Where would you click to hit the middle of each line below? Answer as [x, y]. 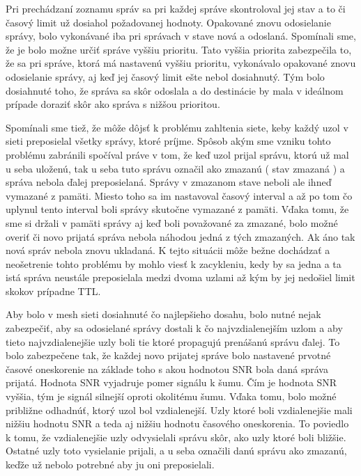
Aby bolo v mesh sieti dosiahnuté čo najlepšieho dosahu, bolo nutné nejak [163, 314]
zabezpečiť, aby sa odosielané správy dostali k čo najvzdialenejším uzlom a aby [174, 328]
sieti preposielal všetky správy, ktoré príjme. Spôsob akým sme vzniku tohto [168, 141]
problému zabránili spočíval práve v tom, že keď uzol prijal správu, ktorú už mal [177, 154]
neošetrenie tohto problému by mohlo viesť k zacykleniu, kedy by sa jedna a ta [174, 263]
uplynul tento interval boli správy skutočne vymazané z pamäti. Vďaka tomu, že [177, 209]
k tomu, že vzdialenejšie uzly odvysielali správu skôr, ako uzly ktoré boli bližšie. [176, 437]
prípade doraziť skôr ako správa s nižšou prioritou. [113, 104]
